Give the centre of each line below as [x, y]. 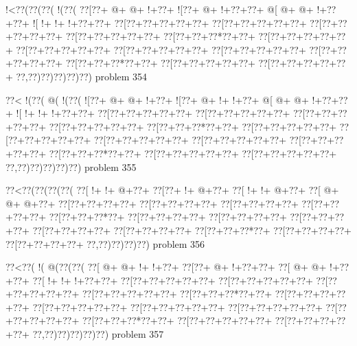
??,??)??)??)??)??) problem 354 [82, 76]
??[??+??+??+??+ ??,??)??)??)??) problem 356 [105, 243]
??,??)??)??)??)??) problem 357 [98, 334]
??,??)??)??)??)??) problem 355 [71, 166]
